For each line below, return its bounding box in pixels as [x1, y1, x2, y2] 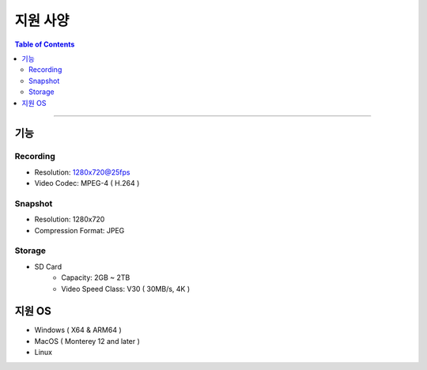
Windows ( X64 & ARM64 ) [34, 325, 122, 335]
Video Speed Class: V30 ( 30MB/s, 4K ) [61, 284, 191, 293]
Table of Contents [14, 40, 75, 49]
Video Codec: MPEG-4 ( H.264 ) [34, 179, 140, 188]
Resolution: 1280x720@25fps [34, 167, 130, 177]
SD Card [34, 262, 62, 271]
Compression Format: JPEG [34, 225, 125, 235]
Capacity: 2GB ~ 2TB [61, 273, 130, 282]
